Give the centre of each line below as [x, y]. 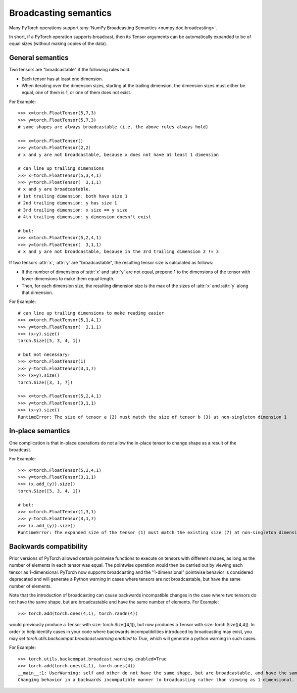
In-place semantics [40, 431]
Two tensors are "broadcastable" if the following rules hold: [70, 70]
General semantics [39, 58]
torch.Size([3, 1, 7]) [46, 382]
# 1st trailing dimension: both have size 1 [73, 196]
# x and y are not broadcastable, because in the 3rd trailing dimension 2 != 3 [119, 252]
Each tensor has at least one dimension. [62, 79]
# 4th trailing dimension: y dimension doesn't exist [84, 217]
